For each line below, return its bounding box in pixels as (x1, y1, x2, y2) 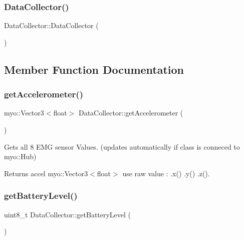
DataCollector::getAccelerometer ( (78, 107, 183, 118)
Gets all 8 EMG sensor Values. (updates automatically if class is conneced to (4, 141, 240, 152)
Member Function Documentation (4, 61, 184, 77)
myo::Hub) (4, 151, 37, 162)
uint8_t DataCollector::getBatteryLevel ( (4, 209, 131, 219)
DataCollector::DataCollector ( (4, 20, 99, 31)
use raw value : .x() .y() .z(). (122, 168, 210, 178)
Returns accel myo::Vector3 (4, 168, 88, 178)
